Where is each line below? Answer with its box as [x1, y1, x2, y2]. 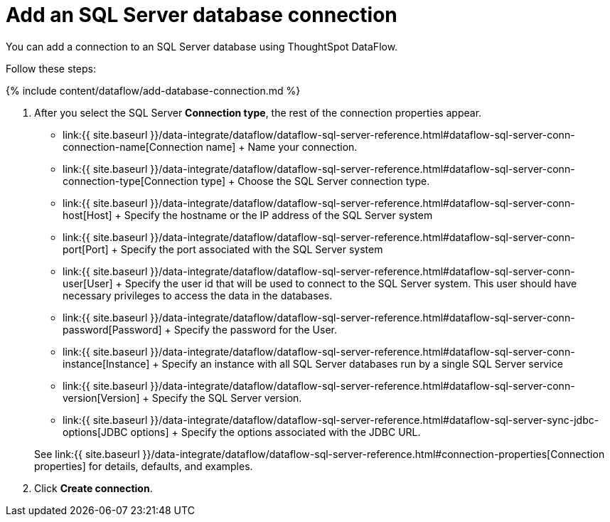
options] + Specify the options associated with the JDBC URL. [130, 425, 421, 438]
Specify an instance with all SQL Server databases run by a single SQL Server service [161, 357, 563, 370]
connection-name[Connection [63, 140, 203, 153]
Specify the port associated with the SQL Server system [120, 243, 383, 255]
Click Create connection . [34, 481, 153, 494]
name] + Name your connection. [205, 140, 358, 153]
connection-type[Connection [63, 174, 198, 187]
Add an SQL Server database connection [6, 3, 397, 27]
